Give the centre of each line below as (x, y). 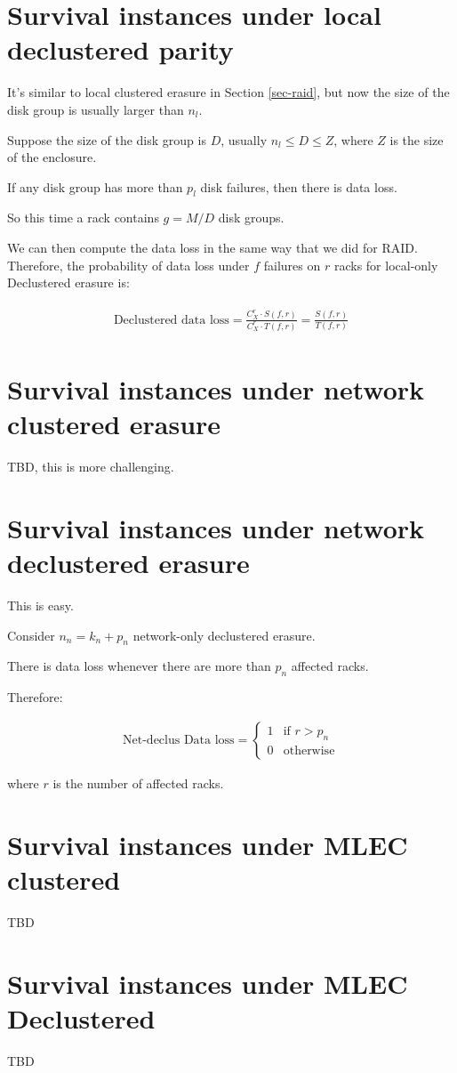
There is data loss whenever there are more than (139, 666)
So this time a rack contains (83, 218)
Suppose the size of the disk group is (107, 139)
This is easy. (40, 605)
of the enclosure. (52, 157)
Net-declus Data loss (179, 740)
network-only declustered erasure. (224, 635)
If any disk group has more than (95, 186)
